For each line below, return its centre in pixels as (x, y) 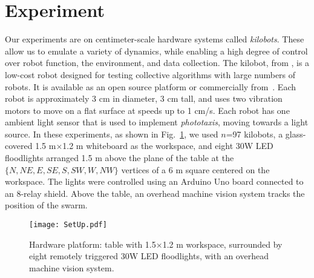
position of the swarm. (46, 205)
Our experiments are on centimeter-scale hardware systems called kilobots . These (155, 39)
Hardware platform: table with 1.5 (93, 244)
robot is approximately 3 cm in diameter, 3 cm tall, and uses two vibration (144, 98)
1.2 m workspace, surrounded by (222, 244)
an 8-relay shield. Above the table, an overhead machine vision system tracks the (155, 193)
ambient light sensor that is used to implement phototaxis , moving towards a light (157, 122)
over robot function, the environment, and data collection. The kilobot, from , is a (157, 63)
